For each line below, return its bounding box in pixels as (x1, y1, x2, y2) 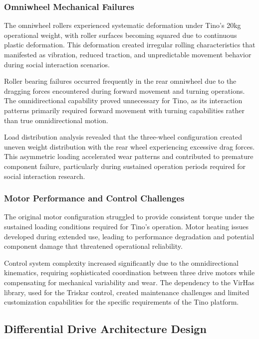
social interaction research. (4, 170, 85, 181)
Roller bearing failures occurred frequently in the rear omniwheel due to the (4, 76, 237, 86)
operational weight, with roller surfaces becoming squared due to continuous (4, 29, 237, 40)
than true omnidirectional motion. (4, 115, 108, 125)
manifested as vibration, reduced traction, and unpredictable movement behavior (4, 49, 252, 59)
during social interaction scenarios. (4, 59, 110, 69)
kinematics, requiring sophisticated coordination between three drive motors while (4, 267, 255, 278)
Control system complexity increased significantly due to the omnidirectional (4, 257, 239, 268)
